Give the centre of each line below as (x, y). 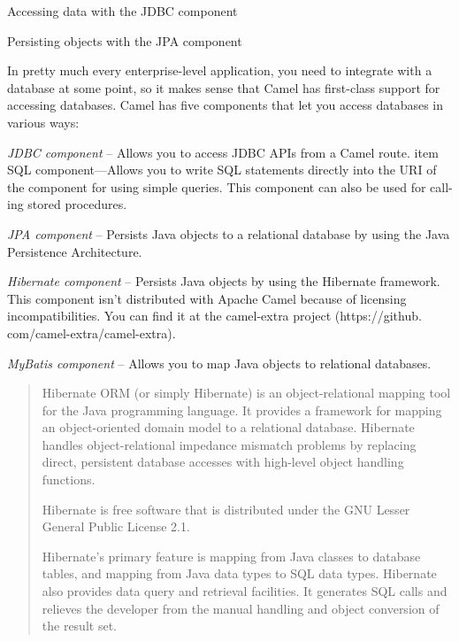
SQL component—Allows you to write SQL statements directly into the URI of (222, 170)
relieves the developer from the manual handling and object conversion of (241, 608)
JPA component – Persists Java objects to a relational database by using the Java (229, 233)
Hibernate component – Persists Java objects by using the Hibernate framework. (224, 281)
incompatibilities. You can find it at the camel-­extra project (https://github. (214, 316)
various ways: (43, 122)
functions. (69, 480)
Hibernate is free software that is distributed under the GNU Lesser (226, 509)
